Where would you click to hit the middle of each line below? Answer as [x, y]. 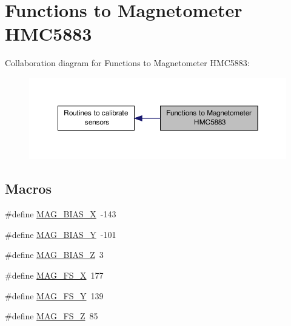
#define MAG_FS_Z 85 [52, 316]
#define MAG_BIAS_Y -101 [61, 234]
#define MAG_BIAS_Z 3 [54, 255]
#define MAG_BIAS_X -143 [61, 214]
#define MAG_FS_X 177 [54, 275]
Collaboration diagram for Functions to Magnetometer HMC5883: [127, 63]
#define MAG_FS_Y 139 [54, 295]
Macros [28, 188]
